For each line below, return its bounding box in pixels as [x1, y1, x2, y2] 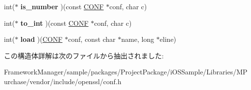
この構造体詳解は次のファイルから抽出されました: [4, 50, 164, 60]
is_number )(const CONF [20, 1, 104, 11]
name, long [121, 34, 154, 44]
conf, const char [68, 34, 116, 44]
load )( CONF [20, 34, 63, 44]
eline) [159, 34, 176, 44]
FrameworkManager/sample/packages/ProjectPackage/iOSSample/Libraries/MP [4, 67, 248, 77]
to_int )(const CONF [20, 18, 89, 28]
